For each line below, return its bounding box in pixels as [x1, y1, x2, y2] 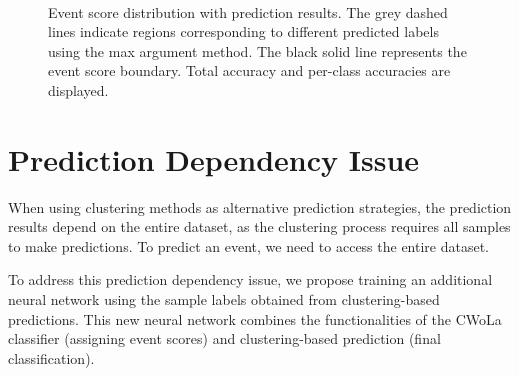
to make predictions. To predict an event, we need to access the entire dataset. [8, 235, 490, 256]
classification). [8, 347, 95, 368]
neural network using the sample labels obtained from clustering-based [8, 289, 440, 310]
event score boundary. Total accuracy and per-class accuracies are [48, 60, 451, 81]
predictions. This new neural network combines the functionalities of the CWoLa [8, 308, 502, 329]
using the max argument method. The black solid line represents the [48, 40, 467, 61]
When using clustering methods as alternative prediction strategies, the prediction [8, 196, 512, 217]
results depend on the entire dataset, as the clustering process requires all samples [8, 216, 511, 237]
